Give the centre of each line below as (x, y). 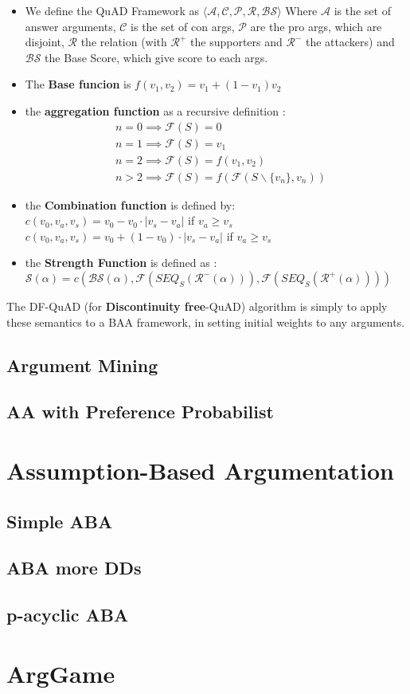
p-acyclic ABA (68, 615)
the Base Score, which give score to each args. (156, 57)
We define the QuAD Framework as (112, 10)
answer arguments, (70, 26)
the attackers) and (350, 42)
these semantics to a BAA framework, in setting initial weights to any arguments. (206, 322)
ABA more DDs (74, 568)
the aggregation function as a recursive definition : (155, 110)
